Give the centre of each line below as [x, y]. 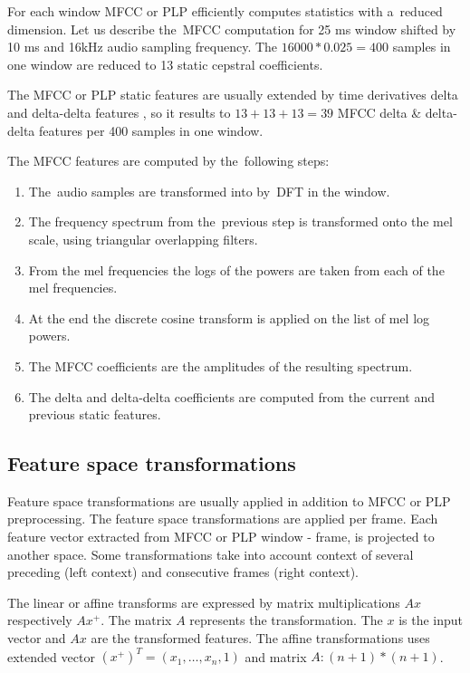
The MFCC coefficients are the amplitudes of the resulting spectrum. [221, 365]
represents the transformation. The [286, 620]
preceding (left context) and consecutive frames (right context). [183, 572]
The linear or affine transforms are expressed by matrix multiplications [204, 602]
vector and [37, 638]
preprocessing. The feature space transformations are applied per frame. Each [223, 519]
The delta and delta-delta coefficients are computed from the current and [232, 396]
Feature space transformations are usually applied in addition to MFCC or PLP [229, 500]
